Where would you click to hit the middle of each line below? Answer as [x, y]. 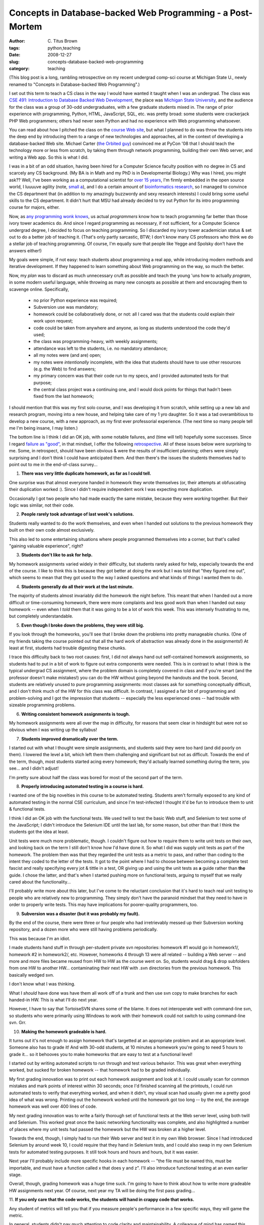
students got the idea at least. [39, 832]
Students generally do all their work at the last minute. [77, 587]
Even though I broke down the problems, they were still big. [83, 625]
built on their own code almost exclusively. [52, 530]
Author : [17, 41]
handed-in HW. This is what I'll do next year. [53, 1000]
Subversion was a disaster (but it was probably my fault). [81, 913]
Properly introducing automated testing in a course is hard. [83, 786]
